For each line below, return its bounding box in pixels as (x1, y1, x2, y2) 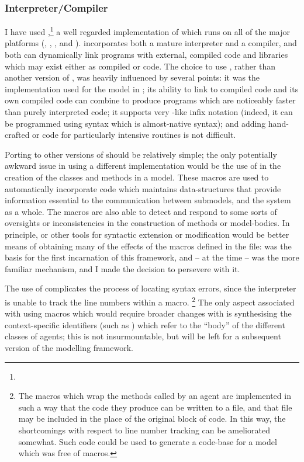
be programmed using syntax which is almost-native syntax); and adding (5, 117, 266, 129)
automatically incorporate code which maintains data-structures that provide (5, 182, 281, 194)
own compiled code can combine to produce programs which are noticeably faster (5, 94, 296, 106)
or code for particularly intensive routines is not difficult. (32, 128, 236, 141)
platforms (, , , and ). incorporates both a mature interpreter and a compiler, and (5, 37, 297, 49)
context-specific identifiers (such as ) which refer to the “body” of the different (5, 318, 285, 331)
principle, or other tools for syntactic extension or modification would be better (5, 228, 289, 240)
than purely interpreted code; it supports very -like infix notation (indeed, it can (5, 106, 293, 118)
